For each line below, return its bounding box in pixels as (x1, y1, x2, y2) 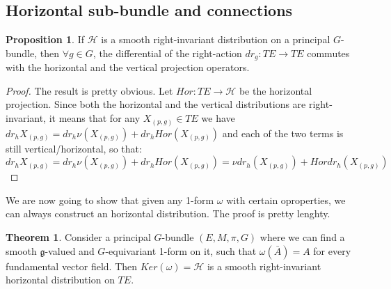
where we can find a (260, 229, 345, 244)
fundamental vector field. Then (6, 258, 138, 273)
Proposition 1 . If (6, 32, 84, 47)
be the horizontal (239, 83, 312, 97)
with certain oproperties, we (226, 192, 346, 207)
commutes (307, 45, 350, 60)
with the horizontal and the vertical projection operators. (6, 60, 250, 75)
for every (313, 243, 351, 258)
